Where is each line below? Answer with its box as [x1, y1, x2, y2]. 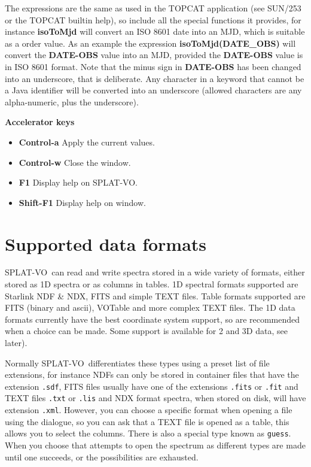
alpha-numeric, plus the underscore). [5, 95, 139, 108]
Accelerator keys [5, 116, 75, 128]
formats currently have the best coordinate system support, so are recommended [5, 313, 300, 325]
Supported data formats [5, 231, 207, 256]
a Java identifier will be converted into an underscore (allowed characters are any [5, 84, 302, 96]
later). [5, 336, 28, 348]
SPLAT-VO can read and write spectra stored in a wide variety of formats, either [5, 266, 305, 278]
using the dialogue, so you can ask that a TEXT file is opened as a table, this [5, 415, 289, 427]
